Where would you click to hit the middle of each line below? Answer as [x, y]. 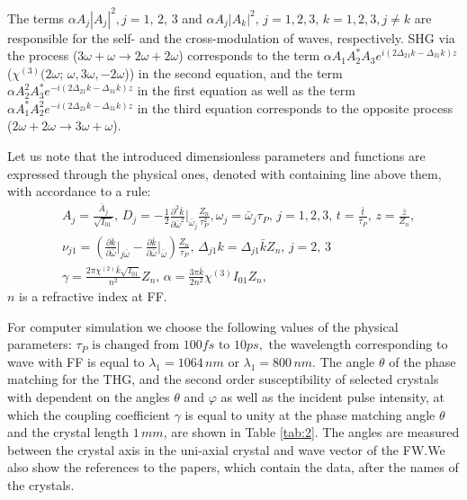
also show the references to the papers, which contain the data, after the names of [233, 467]
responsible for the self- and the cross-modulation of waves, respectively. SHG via [231, 37]
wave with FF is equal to [76, 361]
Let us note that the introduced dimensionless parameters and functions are [216, 156]
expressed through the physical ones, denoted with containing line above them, [225, 173]
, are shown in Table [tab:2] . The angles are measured [311, 432]
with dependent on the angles [89, 397]
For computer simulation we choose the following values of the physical [203, 326]
